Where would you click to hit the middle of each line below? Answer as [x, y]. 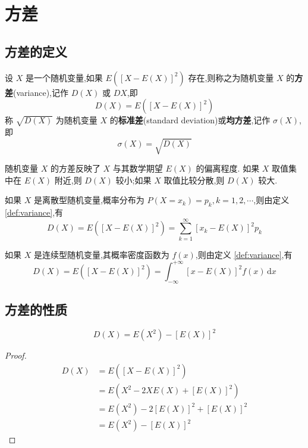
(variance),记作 [41, 92]
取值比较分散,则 [194, 180]
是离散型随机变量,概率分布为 [89, 200]
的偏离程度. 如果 [228, 168]
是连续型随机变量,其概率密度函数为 [101, 254]
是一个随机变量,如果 [64, 77]
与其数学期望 [138, 168]
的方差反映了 [75, 168]
